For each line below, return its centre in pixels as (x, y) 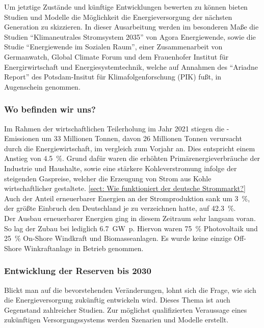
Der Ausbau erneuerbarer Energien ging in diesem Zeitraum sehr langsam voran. (130, 218)
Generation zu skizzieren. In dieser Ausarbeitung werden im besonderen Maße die (131, 27)
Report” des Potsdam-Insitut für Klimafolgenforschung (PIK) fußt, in (113, 77)
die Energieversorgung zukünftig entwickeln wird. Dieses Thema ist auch (117, 300)
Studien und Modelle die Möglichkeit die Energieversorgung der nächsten (118, 17)
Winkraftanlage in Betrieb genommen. (84, 248)
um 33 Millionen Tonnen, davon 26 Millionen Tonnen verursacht (142, 138)
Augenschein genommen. (42, 86)
